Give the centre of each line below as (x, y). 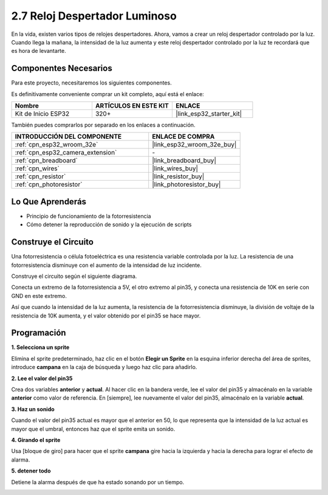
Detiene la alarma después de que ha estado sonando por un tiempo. (98, 482)
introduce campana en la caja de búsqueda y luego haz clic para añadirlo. (104, 367)
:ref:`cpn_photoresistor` (49, 184)
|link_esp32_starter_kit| (209, 114)
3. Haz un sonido (33, 409)
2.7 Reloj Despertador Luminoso (94, 16)
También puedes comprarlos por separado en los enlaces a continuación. (103, 125)
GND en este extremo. (39, 296)
